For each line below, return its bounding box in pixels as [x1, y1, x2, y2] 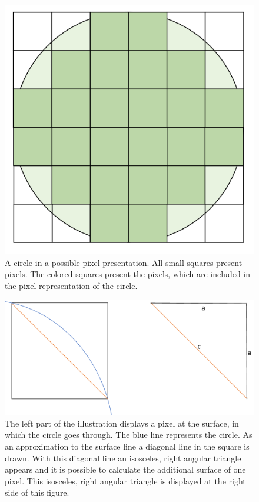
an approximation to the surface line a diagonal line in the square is [5, 440, 250, 452]
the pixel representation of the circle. [5, 279, 138, 291]
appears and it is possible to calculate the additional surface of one [5, 463, 246, 476]
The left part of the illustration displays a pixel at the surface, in [5, 417, 239, 429]
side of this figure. [5, 486, 69, 498]
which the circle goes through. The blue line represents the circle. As [5, 428, 253, 441]
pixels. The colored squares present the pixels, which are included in [5, 268, 251, 280]
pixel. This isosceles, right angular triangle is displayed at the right [5, 474, 246, 487]
